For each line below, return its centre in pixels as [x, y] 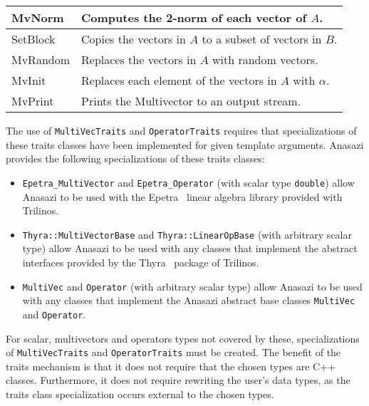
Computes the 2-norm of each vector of [194, 17]
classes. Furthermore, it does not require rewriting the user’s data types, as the [178, 380]
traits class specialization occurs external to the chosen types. [140, 394]
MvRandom [41, 59]
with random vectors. [265, 59]
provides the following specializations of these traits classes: [135, 158]
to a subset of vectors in [262, 39]
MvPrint [33, 101]
